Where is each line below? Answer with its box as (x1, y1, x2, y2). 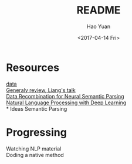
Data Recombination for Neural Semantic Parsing (6, 93, 124, 100)
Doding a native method (6, 151, 65, 158)
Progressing (6, 125, 67, 139)
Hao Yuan (87, 23, 110, 30)
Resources (6, 61, 60, 74)
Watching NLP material (6, 145, 62, 152)
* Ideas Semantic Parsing (6, 105, 67, 112)
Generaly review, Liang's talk (6, 86, 76, 94)
